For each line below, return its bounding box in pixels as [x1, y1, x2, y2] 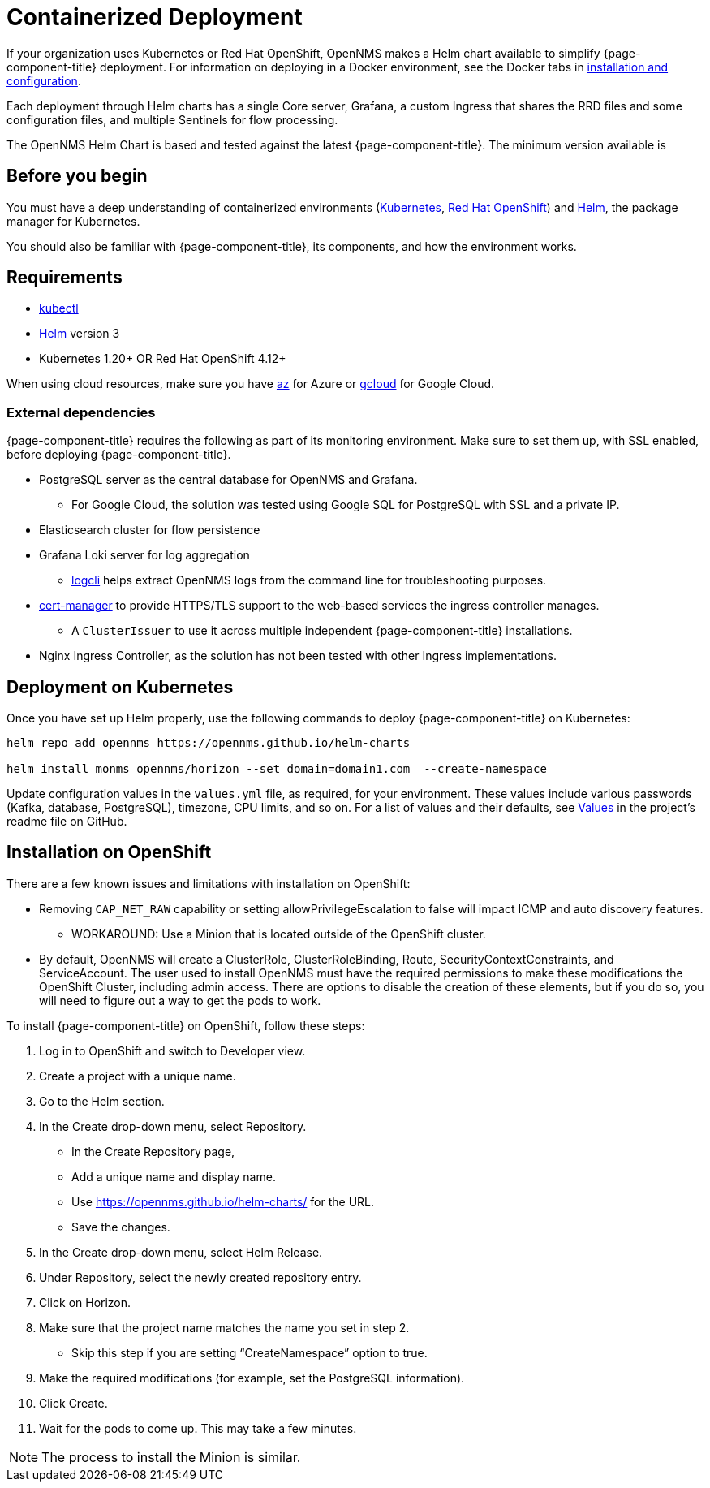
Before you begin [6, 166, 148, 187]
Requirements [6, 267, 123, 288]
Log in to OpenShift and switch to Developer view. [39, 1043, 306, 1058]
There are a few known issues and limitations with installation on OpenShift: [6, 876, 411, 891]
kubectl [39, 301, 79, 316]
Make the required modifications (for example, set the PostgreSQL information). [39, 1370, 465, 1385]
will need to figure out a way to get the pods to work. [39, 993, 321, 1007]
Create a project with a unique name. [39, 1068, 236, 1083]
